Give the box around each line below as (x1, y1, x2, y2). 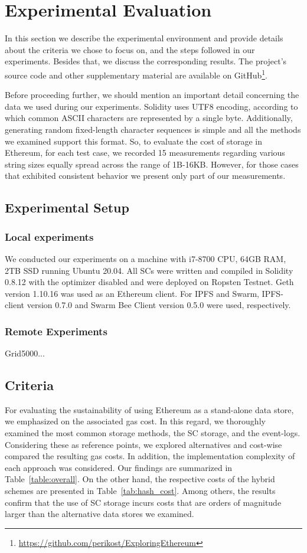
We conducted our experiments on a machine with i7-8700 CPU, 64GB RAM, (5, 252, 286, 264)
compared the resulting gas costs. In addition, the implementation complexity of (5, 450, 295, 462)
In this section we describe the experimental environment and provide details (5, 32, 283, 44)
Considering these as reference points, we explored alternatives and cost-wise (5, 438, 282, 450)
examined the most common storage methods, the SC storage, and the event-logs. (5, 427, 301, 439)
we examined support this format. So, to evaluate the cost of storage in (5, 135, 262, 147)
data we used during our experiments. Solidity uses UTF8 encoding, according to (5, 100, 298, 112)
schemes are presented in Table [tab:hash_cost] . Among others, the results (5, 485, 276, 497)
